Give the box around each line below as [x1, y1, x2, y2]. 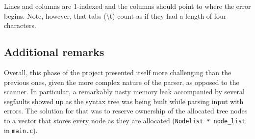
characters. [4, 20, 36, 30]
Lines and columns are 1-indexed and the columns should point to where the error [4, 1, 251, 11]
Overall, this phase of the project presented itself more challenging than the [4, 67, 231, 77]
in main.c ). [4, 125, 38, 135]
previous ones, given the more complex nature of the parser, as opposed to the [4, 77, 239, 87]
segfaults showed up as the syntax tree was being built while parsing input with [4, 96, 244, 106]
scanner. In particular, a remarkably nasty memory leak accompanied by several [4, 86, 245, 97]
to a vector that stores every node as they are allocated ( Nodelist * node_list [4, 115, 245, 125]
